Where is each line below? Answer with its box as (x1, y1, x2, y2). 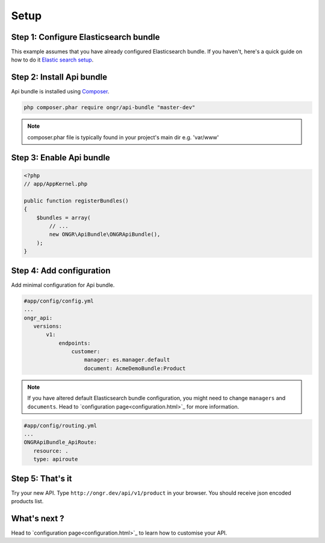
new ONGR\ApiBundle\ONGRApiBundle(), (49, 231, 161, 238)
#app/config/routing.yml (23, 422, 97, 429)
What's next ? (11, 513, 64, 524)
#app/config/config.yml (23, 297, 94, 304)
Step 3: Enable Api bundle (11, 152, 111, 163)
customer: (71, 348, 101, 355)
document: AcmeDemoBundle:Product (84, 365, 186, 372)
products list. (11, 498, 44, 505)
